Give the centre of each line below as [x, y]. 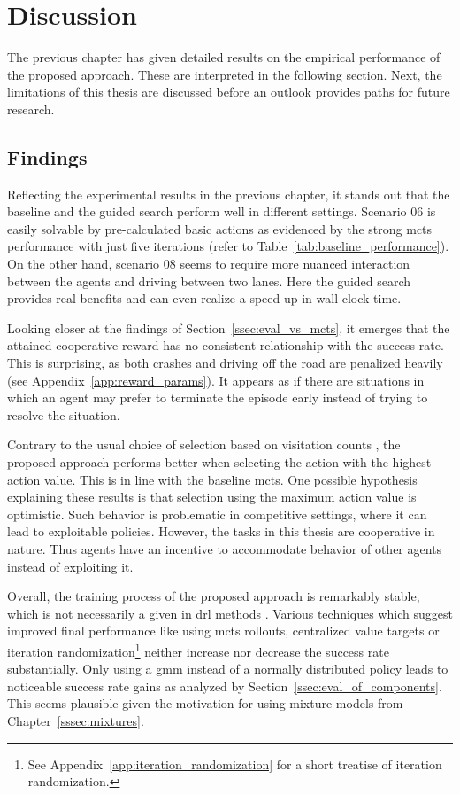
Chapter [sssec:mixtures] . [76, 720]
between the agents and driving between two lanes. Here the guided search [209, 281]
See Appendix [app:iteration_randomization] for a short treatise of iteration [235, 764]
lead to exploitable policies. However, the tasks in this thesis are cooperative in [221, 531]
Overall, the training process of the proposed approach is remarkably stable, [214, 596]
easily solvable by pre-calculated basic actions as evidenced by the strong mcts [220, 228]
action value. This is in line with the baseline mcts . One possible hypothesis [212, 479]
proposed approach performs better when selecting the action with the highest [219, 462]
